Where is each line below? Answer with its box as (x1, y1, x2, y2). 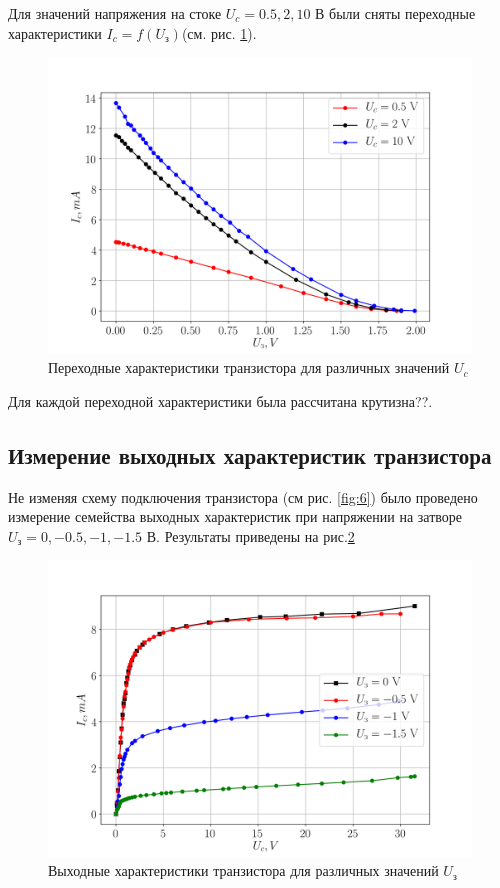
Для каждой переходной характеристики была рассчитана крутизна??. (8, 390, 433, 411)
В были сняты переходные (315, 3, 476, 23)
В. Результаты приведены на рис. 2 (146, 525, 355, 546)
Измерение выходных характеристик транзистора (8, 439, 492, 470)
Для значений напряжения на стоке (8, 3, 222, 23)
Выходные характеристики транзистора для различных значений (48, 860, 439, 881)
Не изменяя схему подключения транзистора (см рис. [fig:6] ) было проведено (8, 486, 478, 507)
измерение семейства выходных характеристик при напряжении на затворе (8, 506, 463, 527)
